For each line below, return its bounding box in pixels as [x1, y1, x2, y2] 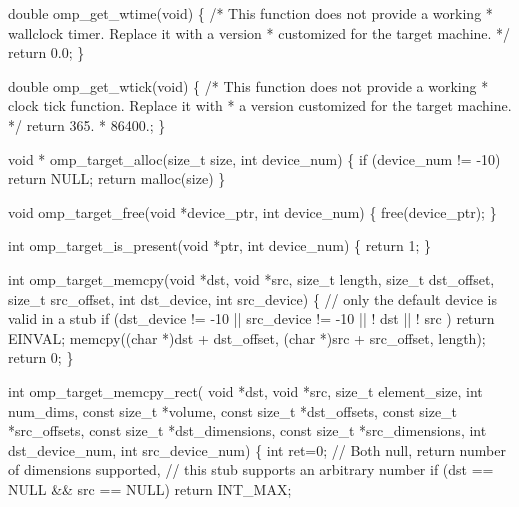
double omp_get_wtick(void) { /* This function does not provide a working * [8, 75, 489, 96]
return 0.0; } [8, 42, 85, 63]
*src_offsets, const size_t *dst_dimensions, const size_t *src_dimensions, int [8, 420, 487, 441]
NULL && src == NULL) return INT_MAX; [8, 478, 292, 499]
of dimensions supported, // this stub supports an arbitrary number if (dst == [8, 459, 494, 480]
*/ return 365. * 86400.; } [8, 114, 166, 135]
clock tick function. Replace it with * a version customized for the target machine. [8, 95, 512, 116]
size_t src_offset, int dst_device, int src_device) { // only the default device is [8, 288, 497, 309]
